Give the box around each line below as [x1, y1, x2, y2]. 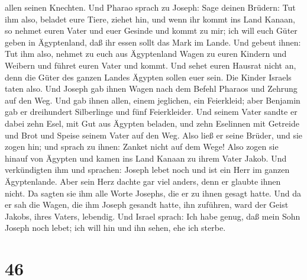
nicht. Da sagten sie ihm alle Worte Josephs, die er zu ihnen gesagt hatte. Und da [5, 186, 301, 199]
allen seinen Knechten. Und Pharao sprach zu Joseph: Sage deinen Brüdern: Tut [5, 1, 296, 13]
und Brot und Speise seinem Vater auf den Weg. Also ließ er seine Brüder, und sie [5, 128, 303, 141]
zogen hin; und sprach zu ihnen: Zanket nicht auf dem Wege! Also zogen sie [5, 140, 279, 153]
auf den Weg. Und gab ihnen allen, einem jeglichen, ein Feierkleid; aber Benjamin [5, 94, 300, 106]
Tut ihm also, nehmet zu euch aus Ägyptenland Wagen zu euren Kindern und [5, 47, 287, 60]
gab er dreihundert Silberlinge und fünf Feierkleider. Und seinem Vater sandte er [5, 105, 298, 118]
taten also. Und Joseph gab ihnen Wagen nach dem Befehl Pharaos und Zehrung [5, 82, 298, 95]
